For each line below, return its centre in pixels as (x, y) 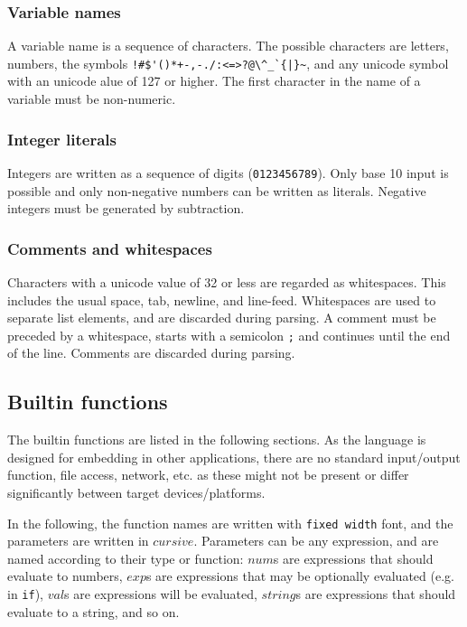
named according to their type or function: (126, 558)
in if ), (26, 593)
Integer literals (62, 139)
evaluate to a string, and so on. (93, 611)
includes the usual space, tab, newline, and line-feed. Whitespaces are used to (222, 299)
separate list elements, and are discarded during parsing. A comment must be (222, 318)
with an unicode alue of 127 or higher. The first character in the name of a (214, 81)
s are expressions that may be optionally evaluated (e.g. (300, 576)
